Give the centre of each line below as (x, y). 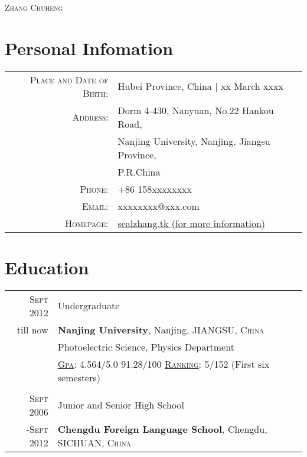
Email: (95, 206)
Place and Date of (69, 79)
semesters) (79, 377)
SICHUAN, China (94, 442)
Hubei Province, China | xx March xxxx (200, 86)
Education (47, 267)
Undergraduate (89, 306)
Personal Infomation (89, 48)
